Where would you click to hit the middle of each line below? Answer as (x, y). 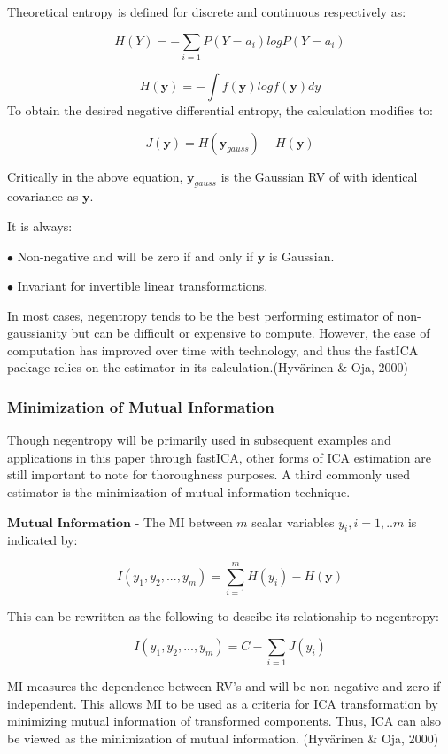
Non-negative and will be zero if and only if (135, 256)
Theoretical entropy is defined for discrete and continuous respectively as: (207, 12)
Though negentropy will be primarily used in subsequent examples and (199, 440)
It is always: (40, 225)
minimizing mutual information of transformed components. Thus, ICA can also (224, 721)
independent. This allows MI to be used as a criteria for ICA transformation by (223, 703)
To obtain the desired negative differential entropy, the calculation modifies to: (220, 109)
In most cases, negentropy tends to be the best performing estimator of (200, 315)
